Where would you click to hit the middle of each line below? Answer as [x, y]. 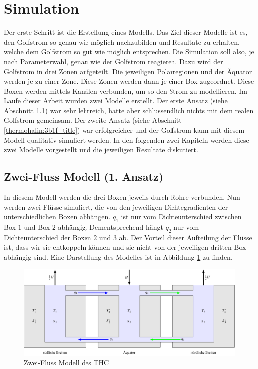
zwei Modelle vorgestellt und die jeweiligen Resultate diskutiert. [101, 149]
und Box [37, 227]
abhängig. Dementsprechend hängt [110, 227]
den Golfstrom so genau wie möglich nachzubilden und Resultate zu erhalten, [122, 42]
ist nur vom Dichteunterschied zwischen [181, 217]
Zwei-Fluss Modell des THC [67, 362]
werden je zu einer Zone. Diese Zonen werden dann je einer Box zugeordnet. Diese [129, 81]
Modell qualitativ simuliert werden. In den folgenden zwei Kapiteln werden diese [127, 139]
